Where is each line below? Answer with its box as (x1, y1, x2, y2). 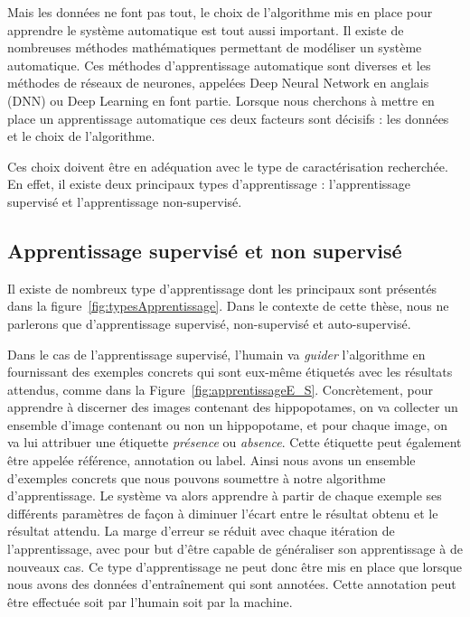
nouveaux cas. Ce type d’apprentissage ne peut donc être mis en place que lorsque (7, 556, 462, 575)
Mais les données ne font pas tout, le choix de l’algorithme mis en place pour (7, 3, 433, 21)
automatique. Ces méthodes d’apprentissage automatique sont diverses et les (7, 55, 431, 74)
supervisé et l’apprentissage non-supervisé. (7, 192, 242, 210)
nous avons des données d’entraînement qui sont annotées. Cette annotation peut (7, 575, 456, 594)
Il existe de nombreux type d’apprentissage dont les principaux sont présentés (7, 278, 437, 297)
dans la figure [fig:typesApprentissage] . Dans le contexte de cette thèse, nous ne (7, 296, 449, 315)
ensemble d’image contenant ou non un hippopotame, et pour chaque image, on (7, 415, 448, 434)
